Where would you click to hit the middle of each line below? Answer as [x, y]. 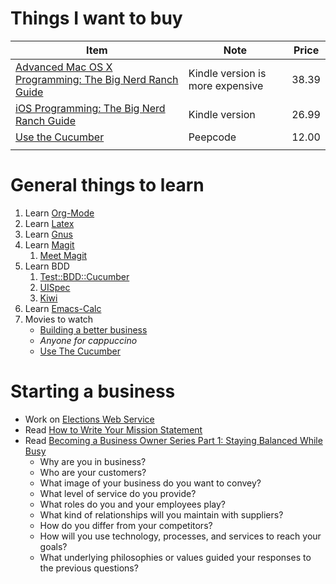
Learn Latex [49, 223]
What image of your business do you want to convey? [150, 483]
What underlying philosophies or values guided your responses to [175, 557]
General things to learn [107, 185]
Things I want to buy [96, 18]
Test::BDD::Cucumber [84, 276]
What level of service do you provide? [118, 493]
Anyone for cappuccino [88, 340]
